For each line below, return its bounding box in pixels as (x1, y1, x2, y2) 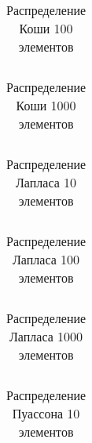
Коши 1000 (16, 96, 76, 114)
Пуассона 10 (12, 404, 80, 422)
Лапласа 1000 (9, 327, 83, 345)
